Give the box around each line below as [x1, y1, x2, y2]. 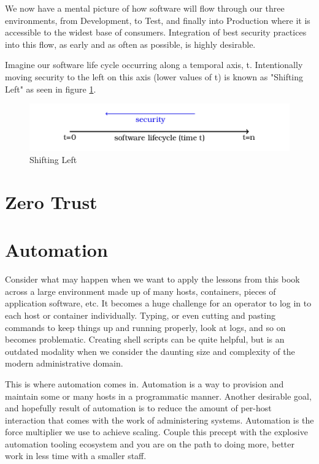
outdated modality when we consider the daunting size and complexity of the [5, 344, 295, 357]
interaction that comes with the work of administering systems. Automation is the [5, 413, 314, 426]
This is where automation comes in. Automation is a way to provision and [5, 377, 284, 390]
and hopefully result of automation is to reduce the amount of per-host [5, 401, 272, 414]
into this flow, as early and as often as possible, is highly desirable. [5, 37, 256, 50]
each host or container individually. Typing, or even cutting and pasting [5, 308, 275, 321]
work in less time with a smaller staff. [5, 449, 147, 462]
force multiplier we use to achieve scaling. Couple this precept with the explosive [5, 425, 308, 438]
